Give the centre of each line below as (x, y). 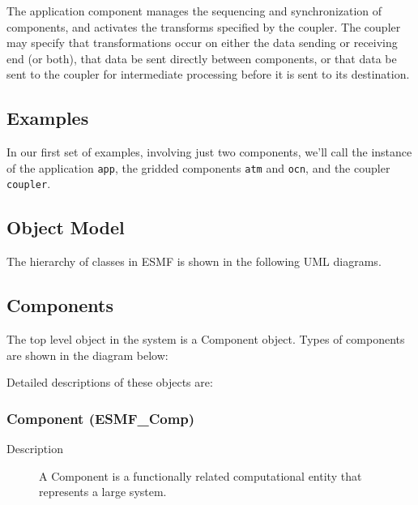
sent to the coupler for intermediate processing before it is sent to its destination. (208, 74)
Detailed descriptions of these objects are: (110, 382)
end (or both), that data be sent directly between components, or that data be (202, 58)
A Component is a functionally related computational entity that (200, 475)
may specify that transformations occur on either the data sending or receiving (202, 43)
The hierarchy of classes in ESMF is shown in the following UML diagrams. (194, 261)
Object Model (66, 227)
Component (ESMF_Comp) (101, 418)
